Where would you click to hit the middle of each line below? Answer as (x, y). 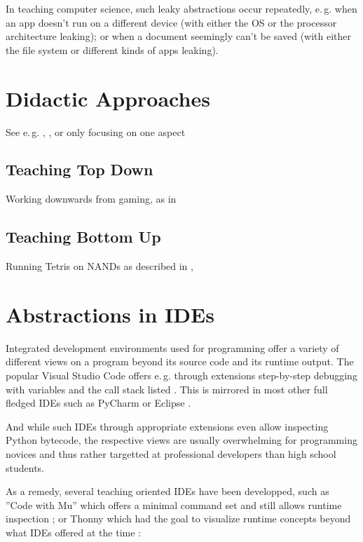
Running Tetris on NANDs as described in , (100, 266)
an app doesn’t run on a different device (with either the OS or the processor (171, 22)
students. (25, 467)
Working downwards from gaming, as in (91, 199)
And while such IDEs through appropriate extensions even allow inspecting (167, 426)
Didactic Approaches (108, 98)
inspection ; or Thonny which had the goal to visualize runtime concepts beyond (178, 519)
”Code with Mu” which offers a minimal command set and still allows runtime (174, 504)
